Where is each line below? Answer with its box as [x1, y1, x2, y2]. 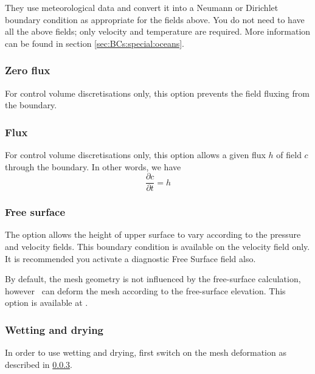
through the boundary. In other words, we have [5, 160, 181, 173]
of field [276, 148, 302, 161]
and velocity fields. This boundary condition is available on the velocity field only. [5, 240, 310, 253]
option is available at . [5, 296, 88, 309]
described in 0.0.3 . [5, 358, 72, 370]
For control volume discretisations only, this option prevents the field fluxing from [5, 86, 310, 99]
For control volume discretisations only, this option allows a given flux [5, 148, 266, 161]
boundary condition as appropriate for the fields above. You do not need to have [5, 13, 305, 26]
